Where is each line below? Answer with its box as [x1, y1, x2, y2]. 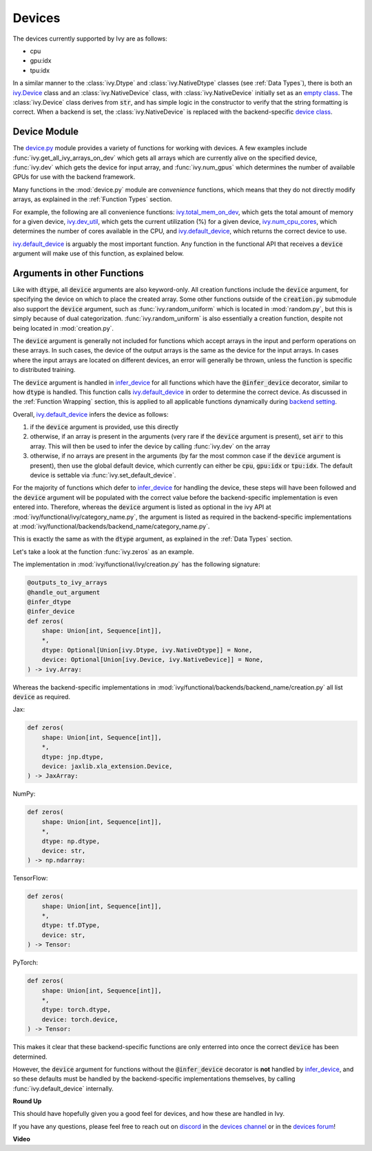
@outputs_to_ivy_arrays [27, 579, 108, 587]
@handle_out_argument [27, 588, 101, 596]
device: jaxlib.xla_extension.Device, [41, 762, 173, 770]
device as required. [12, 693, 70, 701]
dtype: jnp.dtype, [41, 753, 104, 760]
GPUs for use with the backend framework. [12, 173, 136, 181]
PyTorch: [12, 958, 39, 967]
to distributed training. [12, 366, 76, 374]
